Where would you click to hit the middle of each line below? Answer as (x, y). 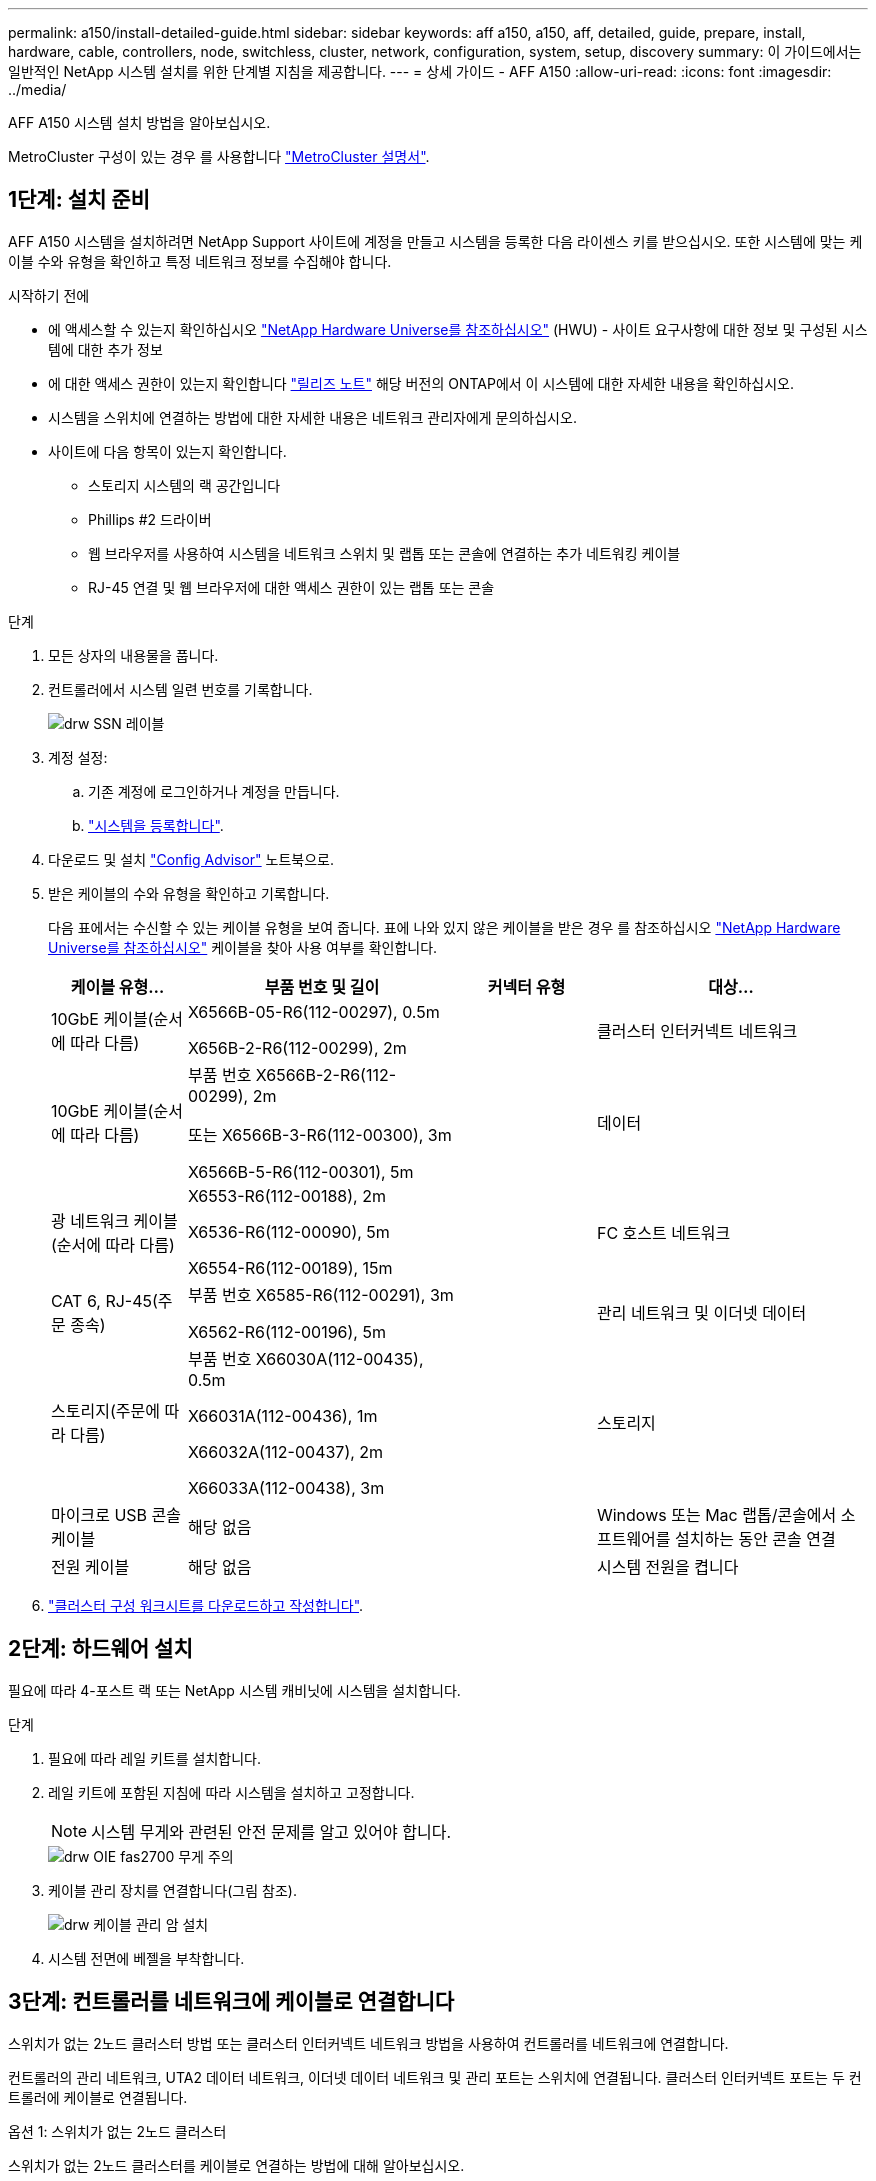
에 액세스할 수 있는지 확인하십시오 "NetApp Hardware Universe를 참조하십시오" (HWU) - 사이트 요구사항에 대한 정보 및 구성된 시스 (458, 329)
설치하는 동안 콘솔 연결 (755, 1538)
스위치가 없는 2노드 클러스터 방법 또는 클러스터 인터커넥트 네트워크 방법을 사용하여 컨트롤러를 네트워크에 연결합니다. (368, 2043)
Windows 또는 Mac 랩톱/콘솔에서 (716, 1514)
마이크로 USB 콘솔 (116, 1514)
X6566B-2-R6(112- (326, 1074)
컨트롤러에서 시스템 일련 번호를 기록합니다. (180, 689)
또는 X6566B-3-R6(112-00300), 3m (319, 1134)
